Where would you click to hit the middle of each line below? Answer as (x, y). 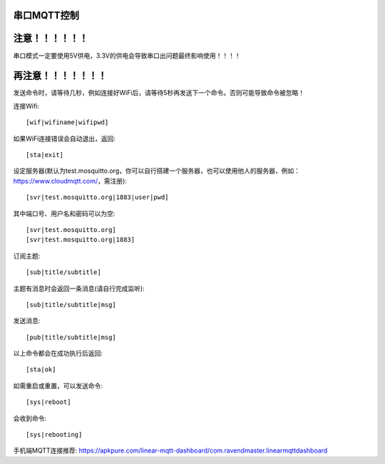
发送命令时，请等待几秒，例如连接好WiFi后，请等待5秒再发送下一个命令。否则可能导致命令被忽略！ (159, 93)
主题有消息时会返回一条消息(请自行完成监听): (79, 288)
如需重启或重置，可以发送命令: (58, 385)
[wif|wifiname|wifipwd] (67, 122)
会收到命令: (30, 418)
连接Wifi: (26, 106)
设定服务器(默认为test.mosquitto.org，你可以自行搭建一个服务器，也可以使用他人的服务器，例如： (157, 171)
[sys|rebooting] (54, 435)
